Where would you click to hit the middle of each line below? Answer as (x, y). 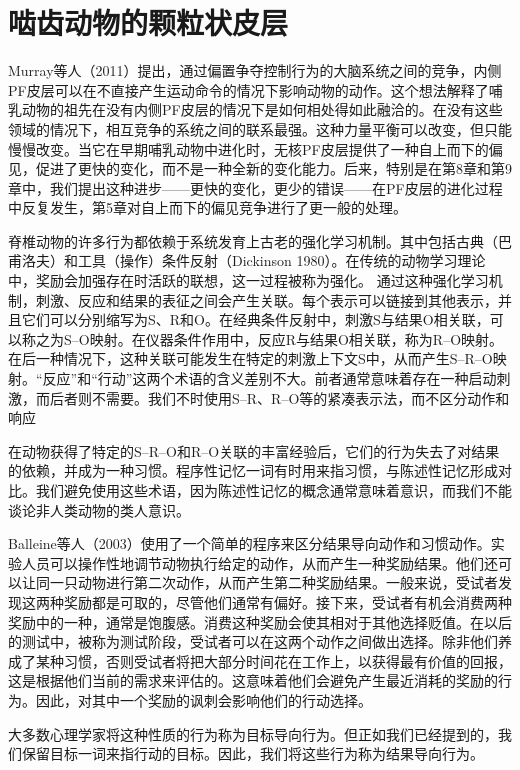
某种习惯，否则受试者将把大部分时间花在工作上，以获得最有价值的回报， (273, 660)
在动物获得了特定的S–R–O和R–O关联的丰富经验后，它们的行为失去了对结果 (254, 450)
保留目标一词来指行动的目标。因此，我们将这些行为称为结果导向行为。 (252, 753)
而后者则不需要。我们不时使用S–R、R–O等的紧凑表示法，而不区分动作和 (272, 397)
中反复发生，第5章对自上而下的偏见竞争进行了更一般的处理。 (207, 207)
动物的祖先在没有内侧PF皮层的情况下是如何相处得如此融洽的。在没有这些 (262, 109)
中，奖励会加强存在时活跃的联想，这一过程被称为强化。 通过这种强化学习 (248, 280)
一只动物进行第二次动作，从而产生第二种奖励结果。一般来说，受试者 (273, 582)
